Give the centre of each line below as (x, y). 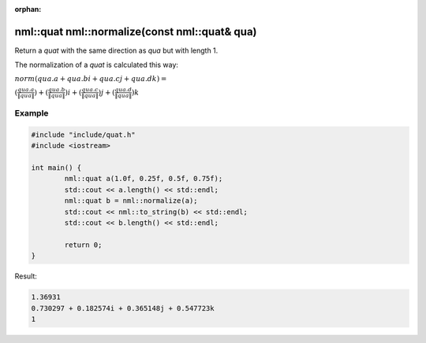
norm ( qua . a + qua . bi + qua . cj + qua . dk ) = (91, 78)
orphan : (28, 9)
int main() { (56, 168)
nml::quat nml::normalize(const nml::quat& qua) (136, 31)
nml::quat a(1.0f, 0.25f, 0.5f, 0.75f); (144, 179)
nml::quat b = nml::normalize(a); (131, 201)
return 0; (83, 245)
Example (32, 113)
